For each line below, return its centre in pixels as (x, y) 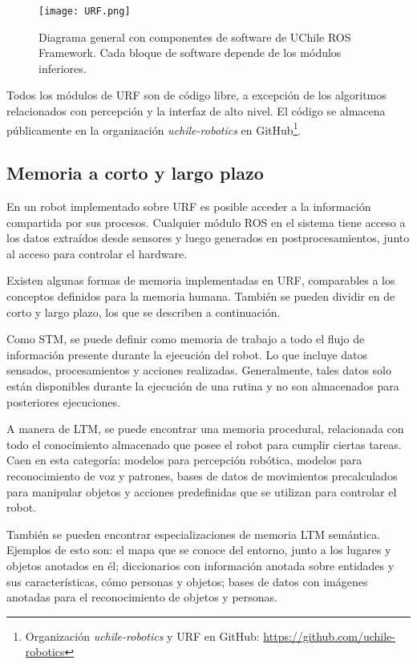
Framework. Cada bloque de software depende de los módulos (190, 53)
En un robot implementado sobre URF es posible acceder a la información (189, 206)
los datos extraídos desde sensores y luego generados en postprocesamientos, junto (208, 238)
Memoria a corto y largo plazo (135, 173)
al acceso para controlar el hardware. (97, 253)
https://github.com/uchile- (329, 636)
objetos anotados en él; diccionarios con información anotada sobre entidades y (200, 565)
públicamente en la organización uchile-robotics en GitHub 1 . (154, 128)
